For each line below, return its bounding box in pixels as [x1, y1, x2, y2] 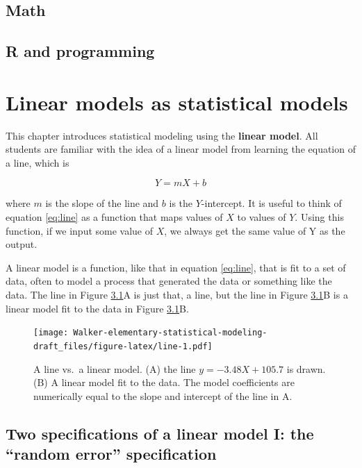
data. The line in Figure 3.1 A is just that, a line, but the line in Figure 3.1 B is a [6, 287, 348, 302]
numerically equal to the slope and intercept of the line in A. [33, 388, 293, 403]
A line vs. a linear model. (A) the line [33, 361, 196, 376]
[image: [33, 328, 69, 338]
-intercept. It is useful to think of [201, 196, 342, 210]
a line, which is [6, 155, 69, 169]
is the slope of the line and [45, 196, 159, 210]
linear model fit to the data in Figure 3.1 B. [6, 301, 189, 315]
